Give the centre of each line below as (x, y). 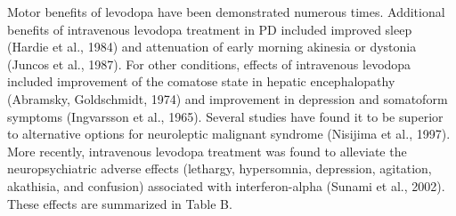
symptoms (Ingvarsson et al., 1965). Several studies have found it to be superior (225, 116)
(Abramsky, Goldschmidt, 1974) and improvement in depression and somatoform (228, 98)
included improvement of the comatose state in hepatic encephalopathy (201, 81)
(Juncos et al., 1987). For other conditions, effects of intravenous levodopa (209, 64)
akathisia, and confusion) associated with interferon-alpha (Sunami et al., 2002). (226, 185)
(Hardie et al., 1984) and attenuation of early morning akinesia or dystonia (212, 47)
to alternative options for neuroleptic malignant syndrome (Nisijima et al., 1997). (229, 134)
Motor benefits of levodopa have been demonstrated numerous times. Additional (226, 12)
